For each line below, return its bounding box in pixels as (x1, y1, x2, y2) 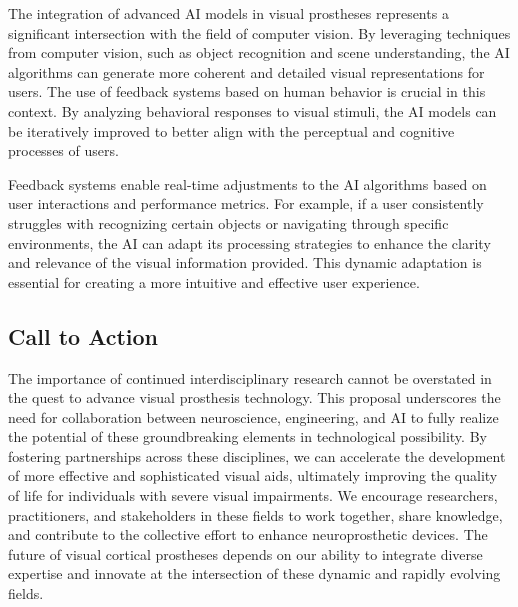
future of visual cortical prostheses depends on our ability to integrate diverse (8, 543, 483, 564)
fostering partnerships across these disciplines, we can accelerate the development (8, 445, 506, 466)
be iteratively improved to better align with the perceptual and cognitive (8, 120, 455, 141)
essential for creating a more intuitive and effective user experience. (8, 271, 420, 292)
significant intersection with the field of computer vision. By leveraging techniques (8, 22, 511, 43)
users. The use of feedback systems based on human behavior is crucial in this (8, 81, 486, 102)
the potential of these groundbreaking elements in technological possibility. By (8, 426, 487, 447)
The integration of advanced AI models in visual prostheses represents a (8, 3, 449, 23)
